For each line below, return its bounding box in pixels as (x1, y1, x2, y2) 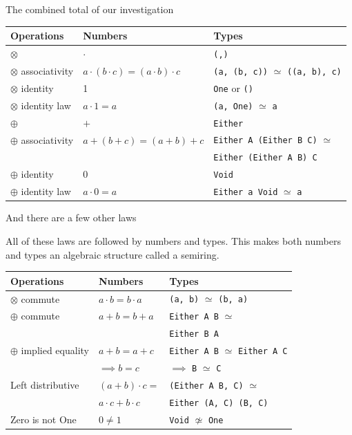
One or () (213, 80, 253, 95)
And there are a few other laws (6, 210, 137, 225)
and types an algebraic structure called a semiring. (6, 247, 219, 261)
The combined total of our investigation (6, 2, 174, 16)
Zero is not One (10, 411, 77, 426)
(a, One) (213, 101, 253, 111)
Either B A (169, 329, 219, 340)
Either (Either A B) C (213, 153, 317, 163)
